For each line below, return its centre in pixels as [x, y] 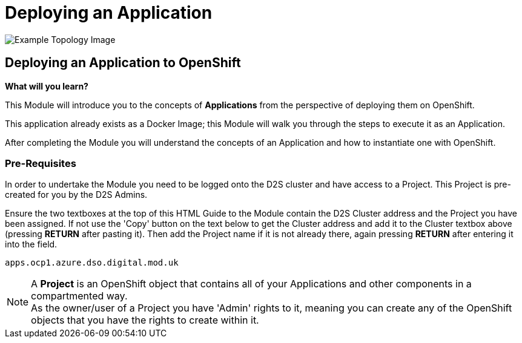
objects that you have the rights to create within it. [145, 320]
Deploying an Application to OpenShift [123, 63]
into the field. [31, 244]
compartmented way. [79, 296]
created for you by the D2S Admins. [76, 195]
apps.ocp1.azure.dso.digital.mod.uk [92, 263]
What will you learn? [47, 86]
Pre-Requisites [41, 163]
